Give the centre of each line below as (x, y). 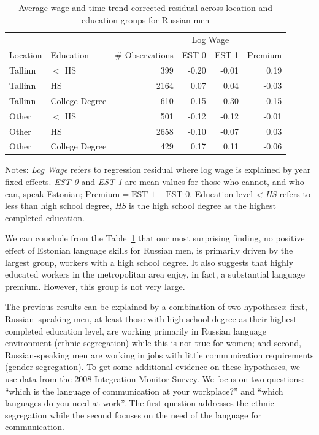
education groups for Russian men (146, 19)
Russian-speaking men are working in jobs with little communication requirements (159, 354)
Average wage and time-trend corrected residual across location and (146, 7)
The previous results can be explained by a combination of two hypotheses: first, (156, 307)
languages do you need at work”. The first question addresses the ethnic (140, 403)
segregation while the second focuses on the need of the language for (133, 414)
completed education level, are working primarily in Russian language (136, 331)
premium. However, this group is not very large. (95, 286)
